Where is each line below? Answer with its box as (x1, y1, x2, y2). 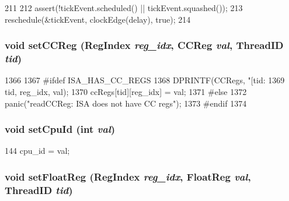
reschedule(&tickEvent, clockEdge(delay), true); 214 (5, 13, 191, 25)
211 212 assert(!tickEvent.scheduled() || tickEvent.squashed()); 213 (5, 2, 243, 13)
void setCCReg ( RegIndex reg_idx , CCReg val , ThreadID (5, 38, 284, 52)
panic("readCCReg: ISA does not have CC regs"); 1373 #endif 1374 (5, 97, 247, 109)
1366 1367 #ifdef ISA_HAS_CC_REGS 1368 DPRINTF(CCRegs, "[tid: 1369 (5, 74, 285, 86)
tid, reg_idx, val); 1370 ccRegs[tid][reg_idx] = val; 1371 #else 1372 (5, 85, 247, 97)
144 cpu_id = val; (5, 144, 70, 157)
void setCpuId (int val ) (5, 122, 116, 136)
